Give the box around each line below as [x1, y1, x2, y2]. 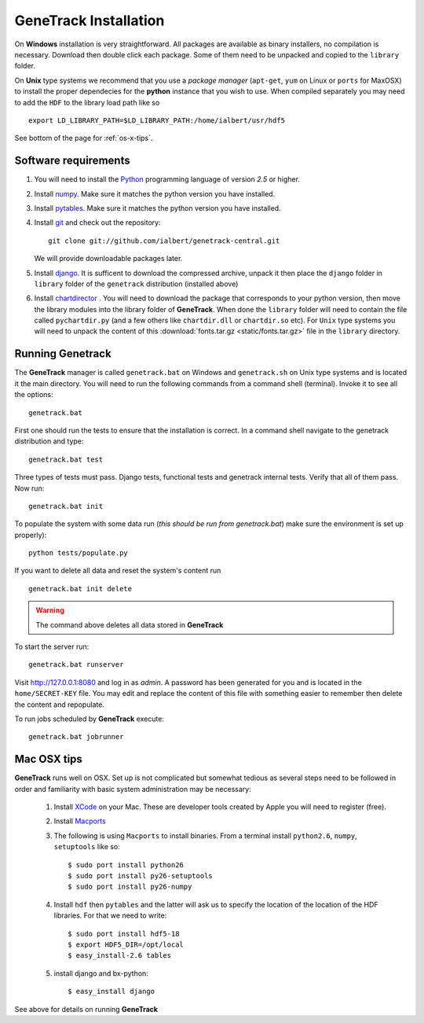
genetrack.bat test [28, 454, 104, 464]
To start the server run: [14, 642, 90, 652]
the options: [14, 390, 53, 399]
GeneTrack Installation [14, 12, 165, 29]
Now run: [14, 484, 45, 493]
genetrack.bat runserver [28, 661, 124, 669]
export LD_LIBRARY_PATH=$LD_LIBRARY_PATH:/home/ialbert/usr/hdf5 [28, 116, 286, 125]
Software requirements [14, 154, 130, 167]
